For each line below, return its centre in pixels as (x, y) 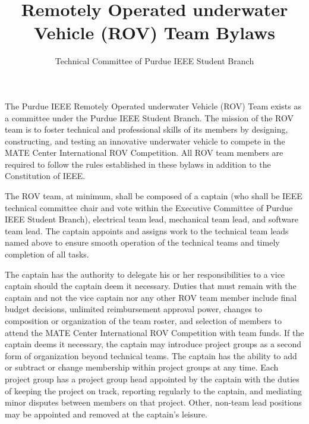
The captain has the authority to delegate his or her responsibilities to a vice (145, 274)
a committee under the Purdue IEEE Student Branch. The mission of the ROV (149, 117)
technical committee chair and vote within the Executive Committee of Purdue (149, 207)
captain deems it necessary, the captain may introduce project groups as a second (153, 344)
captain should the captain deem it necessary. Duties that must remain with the (151, 286)
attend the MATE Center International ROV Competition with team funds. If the (154, 332)
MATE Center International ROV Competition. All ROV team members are (144, 153)
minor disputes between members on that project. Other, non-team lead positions (153, 402)
